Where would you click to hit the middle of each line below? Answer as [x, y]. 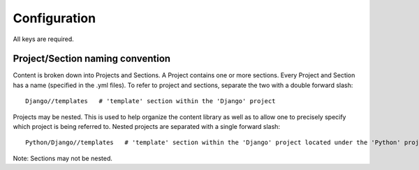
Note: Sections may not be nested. [63, 158]
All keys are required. [44, 39]
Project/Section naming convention [92, 59]
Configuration [54, 18]
